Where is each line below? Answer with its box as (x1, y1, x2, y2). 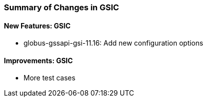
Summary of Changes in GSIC (4, 2, 119, 12)
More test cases (24, 74, 76, 82)
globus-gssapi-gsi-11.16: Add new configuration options (24, 39, 204, 48)
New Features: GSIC (4, 21, 71, 30)
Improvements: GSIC (4, 56, 73, 65)
